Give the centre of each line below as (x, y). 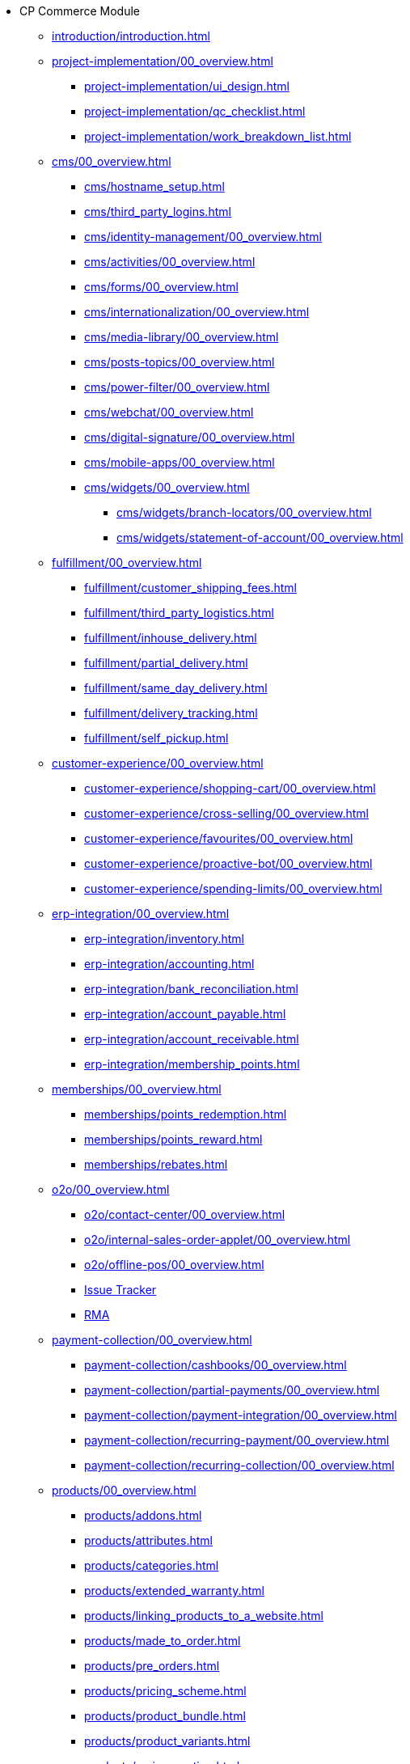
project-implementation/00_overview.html (163, 61)
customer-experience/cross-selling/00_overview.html (226, 813)
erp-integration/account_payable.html (185, 1014)
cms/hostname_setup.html (154, 186)
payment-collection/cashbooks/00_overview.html (216, 1365)
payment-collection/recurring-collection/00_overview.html (239, 1465)
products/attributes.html (148, 1540)
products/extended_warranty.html (174, 1591)
